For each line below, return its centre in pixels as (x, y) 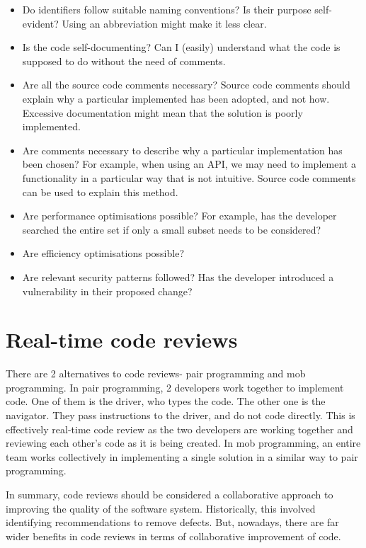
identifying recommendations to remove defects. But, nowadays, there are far (172, 522)
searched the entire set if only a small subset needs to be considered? (172, 229)
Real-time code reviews (122, 339)
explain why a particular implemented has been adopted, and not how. (176, 98)
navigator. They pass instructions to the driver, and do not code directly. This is (181, 415)
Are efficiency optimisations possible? (103, 253)
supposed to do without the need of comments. (124, 61)
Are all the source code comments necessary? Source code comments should (186, 85)
